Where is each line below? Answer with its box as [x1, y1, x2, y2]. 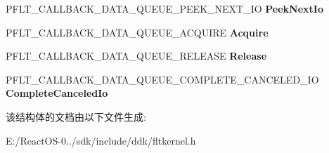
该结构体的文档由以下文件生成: [6, 109, 146, 124]
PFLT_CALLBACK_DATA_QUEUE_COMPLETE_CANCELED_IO [6, 72, 319, 86]
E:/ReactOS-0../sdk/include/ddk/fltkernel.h [6, 133, 196, 147]
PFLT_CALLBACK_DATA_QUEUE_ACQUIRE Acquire [6, 25, 269, 39]
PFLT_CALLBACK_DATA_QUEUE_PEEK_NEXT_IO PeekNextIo [6, 1, 323, 15]
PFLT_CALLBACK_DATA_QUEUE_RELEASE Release [6, 48, 267, 63]
